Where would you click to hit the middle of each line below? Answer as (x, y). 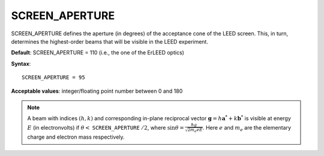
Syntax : (21, 63)
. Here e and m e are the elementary (247, 128)
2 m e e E (195, 131)
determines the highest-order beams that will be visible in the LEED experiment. (109, 41)
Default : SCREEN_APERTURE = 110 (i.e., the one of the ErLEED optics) (97, 53)
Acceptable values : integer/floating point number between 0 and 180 (97, 91)
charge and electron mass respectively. (76, 137)
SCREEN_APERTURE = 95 (53, 77)
